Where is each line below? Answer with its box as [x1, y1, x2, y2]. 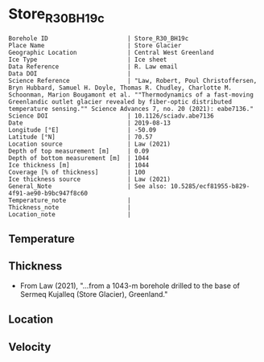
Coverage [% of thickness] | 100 [8, 168, 146, 176]
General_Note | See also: [8, 182, 167, 190]
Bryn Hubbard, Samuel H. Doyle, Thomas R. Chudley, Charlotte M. [8, 84, 232, 92]
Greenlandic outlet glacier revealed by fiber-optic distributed [8, 97, 232, 105]
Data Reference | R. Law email [8, 62, 179, 71]
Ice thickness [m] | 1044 [8, 161, 150, 169]
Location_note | [8, 210, 131, 218]
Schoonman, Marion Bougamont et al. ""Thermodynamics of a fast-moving [8, 90, 254, 99]
